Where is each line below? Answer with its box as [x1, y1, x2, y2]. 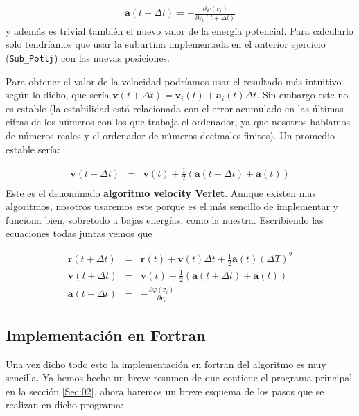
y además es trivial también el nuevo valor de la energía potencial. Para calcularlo [6, 23, 353, 37]
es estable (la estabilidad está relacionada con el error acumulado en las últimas [6, 101, 344, 115]
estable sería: [6, 141, 60, 156]
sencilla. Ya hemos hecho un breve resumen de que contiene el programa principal [6, 370, 353, 385]
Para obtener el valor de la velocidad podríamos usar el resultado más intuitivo [6, 73, 342, 88]
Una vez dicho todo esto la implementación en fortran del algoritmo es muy [6, 356, 326, 371]
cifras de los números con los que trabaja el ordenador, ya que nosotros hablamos [6, 114, 350, 129]
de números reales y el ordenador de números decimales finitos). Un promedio [6, 128, 335, 142]
